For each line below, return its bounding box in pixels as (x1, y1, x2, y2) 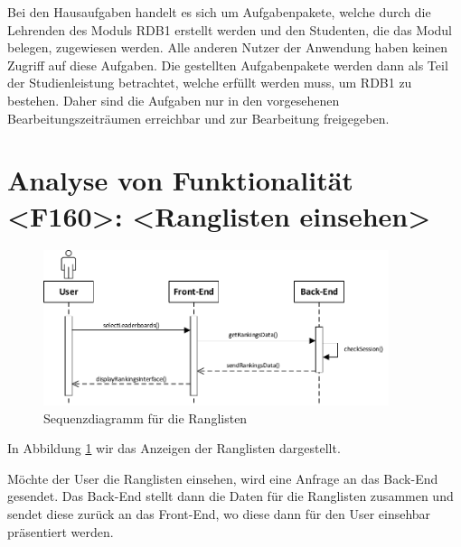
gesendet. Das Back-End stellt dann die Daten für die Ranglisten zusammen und (7, 487, 454, 505)
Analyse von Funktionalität (7, 162, 353, 199)
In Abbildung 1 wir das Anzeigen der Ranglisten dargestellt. (7, 439, 341, 458)
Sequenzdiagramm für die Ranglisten (43, 408, 248, 427)
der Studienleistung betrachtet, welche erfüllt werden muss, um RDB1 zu (7, 73, 412, 92)
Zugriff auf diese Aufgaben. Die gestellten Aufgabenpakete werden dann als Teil (7, 55, 448, 74)
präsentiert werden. (7, 522, 114, 541)
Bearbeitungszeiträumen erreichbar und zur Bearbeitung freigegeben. (7, 108, 390, 127)
